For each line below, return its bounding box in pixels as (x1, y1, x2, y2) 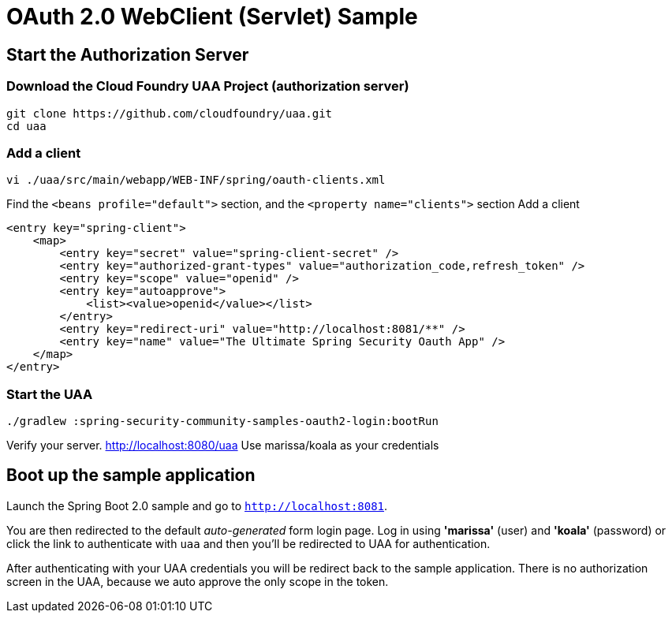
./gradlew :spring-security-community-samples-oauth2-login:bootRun (6, 415, 439, 428)
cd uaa (6, 119, 47, 132)
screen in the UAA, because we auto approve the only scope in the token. (6, 574, 389, 588)
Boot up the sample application (6, 465, 256, 486)
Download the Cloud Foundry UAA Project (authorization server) (6, 78, 409, 95)
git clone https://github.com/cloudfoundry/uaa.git (6, 106, 333, 120)
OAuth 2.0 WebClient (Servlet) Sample (6, 3, 418, 30)
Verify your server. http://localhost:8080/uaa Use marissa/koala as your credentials (6, 438, 439, 453)
